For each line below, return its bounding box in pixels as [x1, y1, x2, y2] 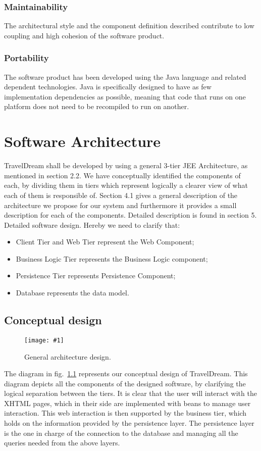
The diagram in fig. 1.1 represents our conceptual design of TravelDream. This [4, 368, 248, 379]
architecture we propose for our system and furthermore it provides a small [4, 199, 237, 210]
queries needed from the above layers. [4, 437, 120, 448]
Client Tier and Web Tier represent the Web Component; [16, 236, 194, 247]
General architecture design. [24, 351, 111, 362]
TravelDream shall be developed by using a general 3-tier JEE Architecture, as [4, 160, 248, 171]
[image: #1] [24, 336, 64, 344]
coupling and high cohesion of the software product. [4, 30, 165, 40]
